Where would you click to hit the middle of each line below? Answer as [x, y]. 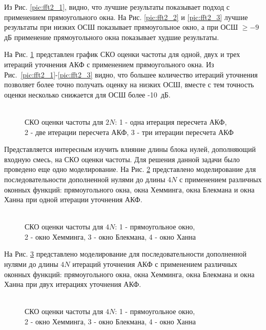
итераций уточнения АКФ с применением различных [155, 264]
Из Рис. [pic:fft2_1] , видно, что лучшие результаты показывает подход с [117, 7]
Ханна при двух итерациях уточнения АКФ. [73, 284]
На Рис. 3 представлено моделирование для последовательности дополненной [125, 254]
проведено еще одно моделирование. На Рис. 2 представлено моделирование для [130, 169]
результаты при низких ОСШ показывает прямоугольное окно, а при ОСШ [121, 27]
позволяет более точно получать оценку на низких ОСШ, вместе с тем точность [129, 84]
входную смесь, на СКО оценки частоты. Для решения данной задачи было [122, 159]
